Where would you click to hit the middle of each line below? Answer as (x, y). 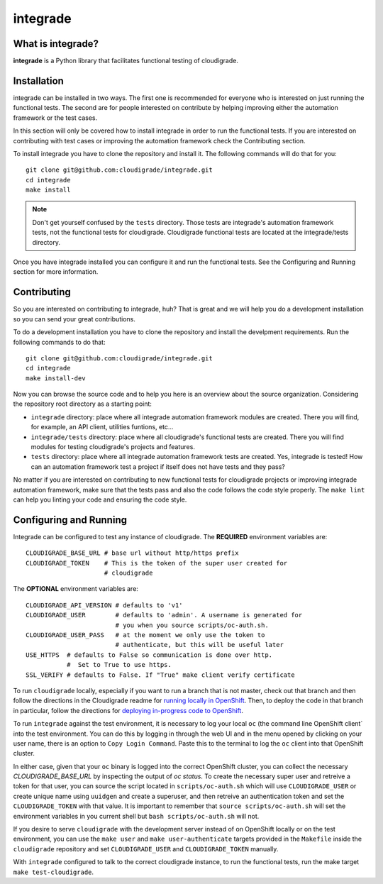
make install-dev (56, 378)
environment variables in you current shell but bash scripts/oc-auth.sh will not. (136, 816)
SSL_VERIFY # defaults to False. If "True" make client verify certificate (160, 675)
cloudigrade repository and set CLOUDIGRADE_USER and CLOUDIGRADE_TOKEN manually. (146, 849)
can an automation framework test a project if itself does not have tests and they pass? (158, 466)
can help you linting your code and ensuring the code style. (100, 499)
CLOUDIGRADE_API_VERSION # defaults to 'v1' (105, 605)
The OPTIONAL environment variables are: (76, 589)
